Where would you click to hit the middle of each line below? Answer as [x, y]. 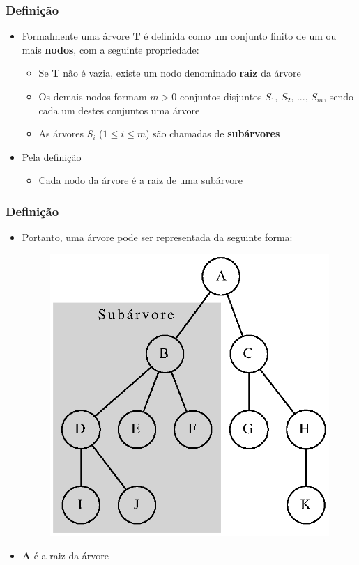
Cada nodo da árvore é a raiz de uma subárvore [140, 180]
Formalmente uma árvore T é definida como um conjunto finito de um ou [179, 36]
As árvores [61, 133]
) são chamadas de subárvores [213, 133]
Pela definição [52, 156]
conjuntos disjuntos [221, 96]
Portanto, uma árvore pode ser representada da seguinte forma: [157, 237]
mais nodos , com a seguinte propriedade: [110, 49]
